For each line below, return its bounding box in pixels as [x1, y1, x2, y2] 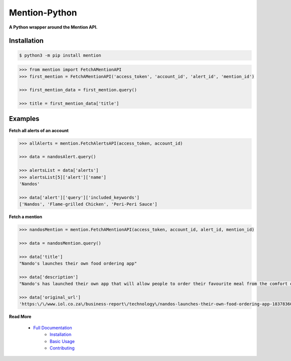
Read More [9, 314, 32, 319]
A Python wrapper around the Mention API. [9, 24, 98, 30]
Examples [9, 115, 40, 123]
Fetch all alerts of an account [9, 127, 69, 133]
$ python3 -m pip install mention [19, 52, 101, 58]
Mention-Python [9, 7, 77, 18]
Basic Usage [49, 338, 75, 344]
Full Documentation [33, 325, 72, 331]
